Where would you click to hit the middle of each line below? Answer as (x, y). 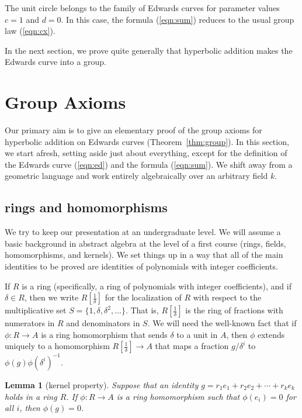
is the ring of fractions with (234, 310)
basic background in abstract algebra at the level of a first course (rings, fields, (145, 243)
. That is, (142, 310)
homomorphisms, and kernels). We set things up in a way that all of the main (144, 255)
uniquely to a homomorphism (57, 346)
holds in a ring (31, 396)
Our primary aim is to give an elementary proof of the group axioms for (133, 130)
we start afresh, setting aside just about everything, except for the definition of (146, 153)
